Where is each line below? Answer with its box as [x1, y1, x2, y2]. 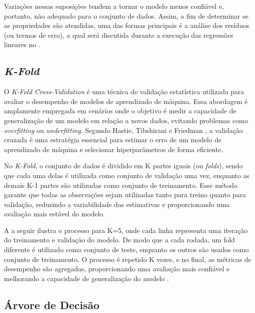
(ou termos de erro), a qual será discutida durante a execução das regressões [4, 29, 233, 40]
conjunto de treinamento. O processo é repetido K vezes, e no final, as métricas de [4, 254, 252, 264]
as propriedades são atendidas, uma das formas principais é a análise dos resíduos [4, 20, 250, 30]
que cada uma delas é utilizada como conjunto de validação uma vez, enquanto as [4, 170, 250, 180]
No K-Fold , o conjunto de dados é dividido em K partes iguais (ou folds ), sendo [4, 160, 243, 171]
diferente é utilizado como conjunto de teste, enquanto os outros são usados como [4, 244, 249, 255]
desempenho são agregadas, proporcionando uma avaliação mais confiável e [4, 263, 229, 274]
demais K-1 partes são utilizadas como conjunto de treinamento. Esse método [4, 180, 238, 190]
